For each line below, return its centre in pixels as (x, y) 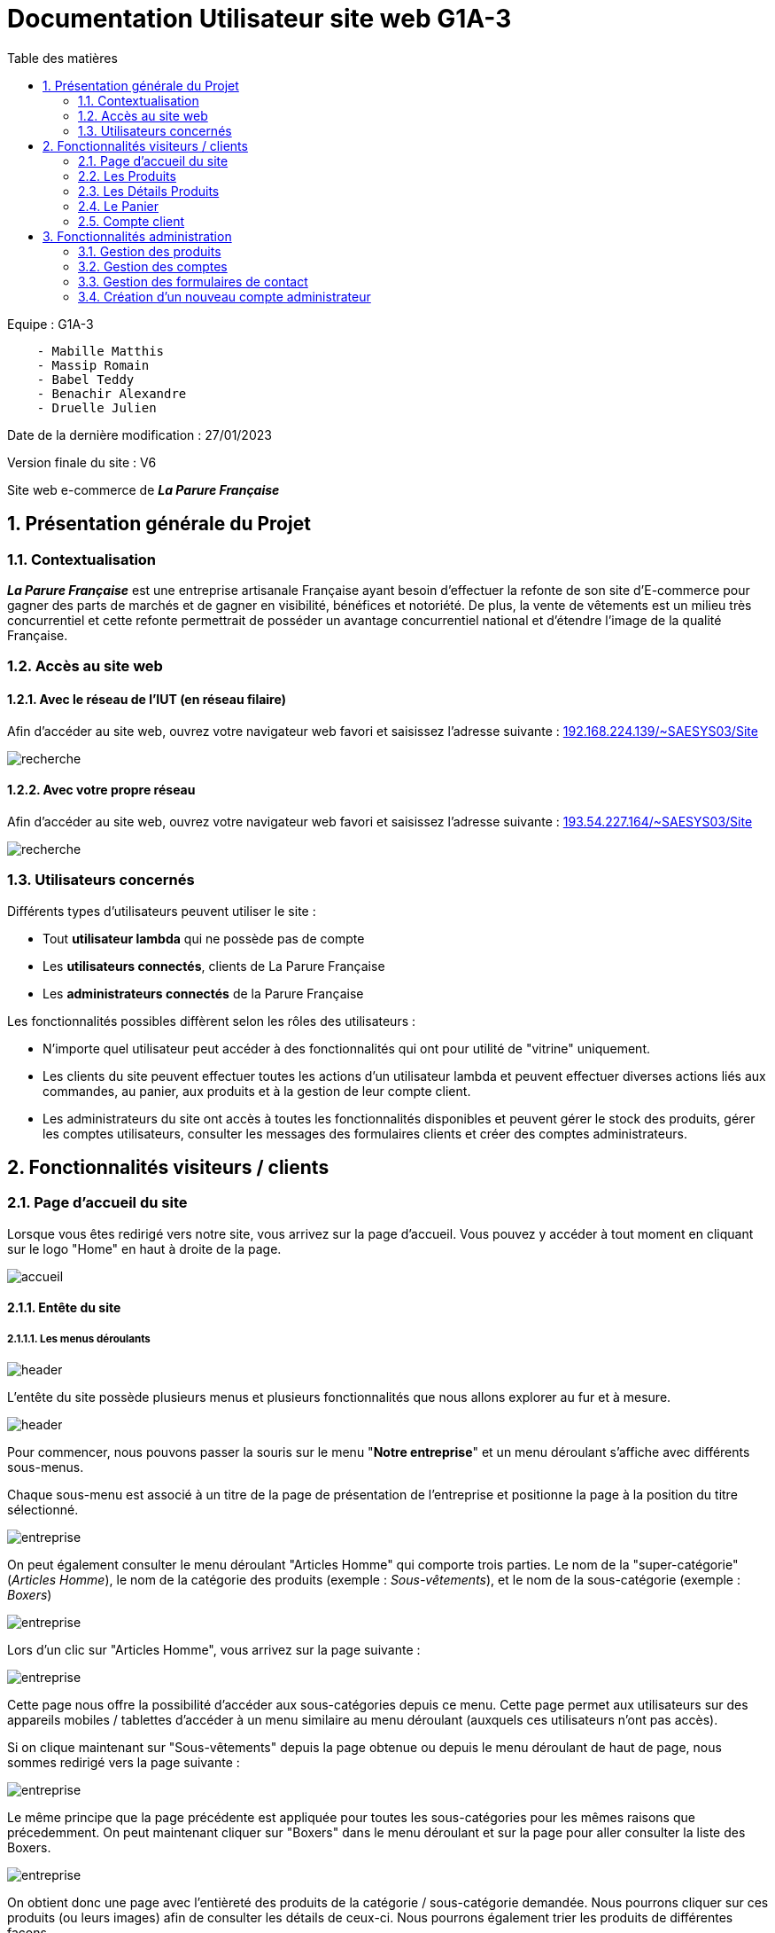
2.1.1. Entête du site (64, 1308)
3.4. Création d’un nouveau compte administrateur (225, 296)
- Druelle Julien (97, 407)
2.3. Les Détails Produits (149, 191)
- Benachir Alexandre (112, 393)
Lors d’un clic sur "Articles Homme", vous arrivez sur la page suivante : (214, 1650)
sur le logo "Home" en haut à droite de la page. (144, 1248)
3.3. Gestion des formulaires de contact (193, 281)
